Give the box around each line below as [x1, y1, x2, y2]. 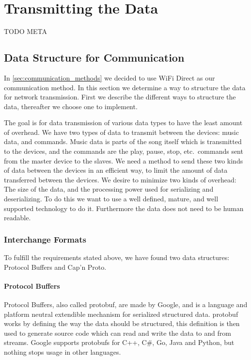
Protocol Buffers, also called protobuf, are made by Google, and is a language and [4, 299, 248, 310]
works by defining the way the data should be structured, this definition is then [4, 318, 240, 328]
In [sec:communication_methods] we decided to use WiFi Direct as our [4, 72, 215, 82]
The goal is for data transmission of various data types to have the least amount [4, 117, 243, 128]
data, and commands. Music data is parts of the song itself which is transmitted [4, 136, 242, 147]
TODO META [4, 26, 47, 36]
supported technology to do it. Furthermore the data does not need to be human [4, 203, 244, 213]
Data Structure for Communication [4, 50, 185, 65]
